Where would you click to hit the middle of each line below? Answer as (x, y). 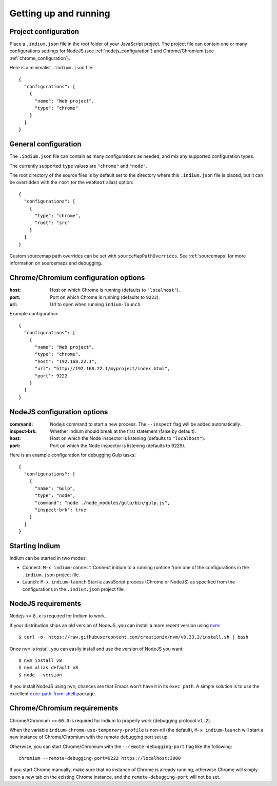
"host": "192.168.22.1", (66, 361)
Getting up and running (60, 13)
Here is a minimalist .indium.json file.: (52, 68)
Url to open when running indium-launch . (96, 305)
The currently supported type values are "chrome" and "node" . (78, 166)
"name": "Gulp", (55, 488)
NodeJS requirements (45, 604)
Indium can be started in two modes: (48, 558)
